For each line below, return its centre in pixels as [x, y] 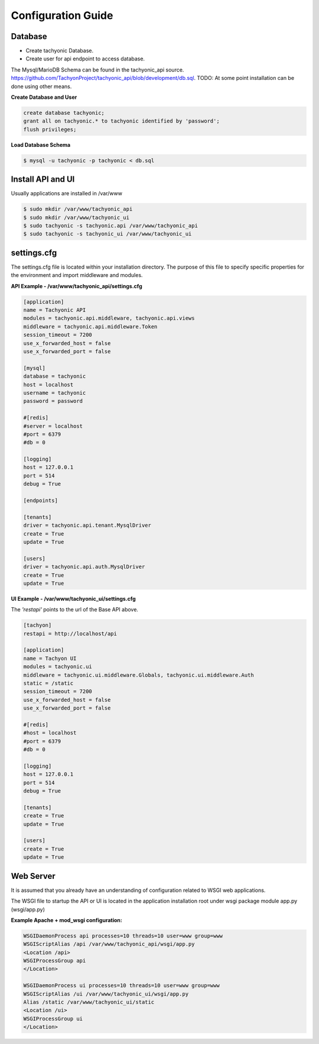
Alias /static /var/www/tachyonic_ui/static [89, 1002]
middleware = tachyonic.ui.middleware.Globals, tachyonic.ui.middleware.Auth [139, 675]
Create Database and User [44, 97]
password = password [53, 401]
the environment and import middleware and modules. [77, 275]
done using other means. [41, 86]
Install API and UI [43, 180]
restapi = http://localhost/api [70, 634]
